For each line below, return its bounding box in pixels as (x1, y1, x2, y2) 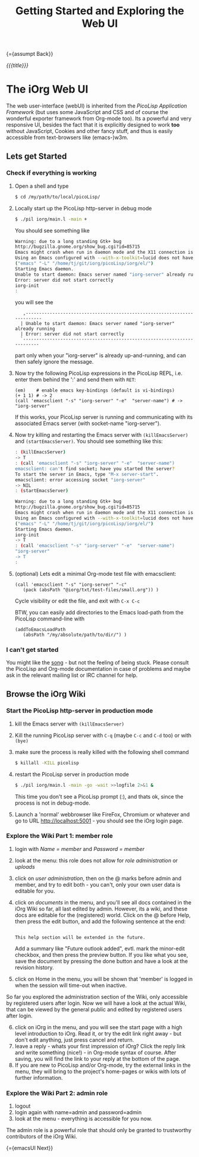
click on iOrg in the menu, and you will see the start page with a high (14, 1023, 183, 1030)
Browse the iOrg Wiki (6, 689, 86, 699)
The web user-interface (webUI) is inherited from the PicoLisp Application (6, 102, 187, 109)
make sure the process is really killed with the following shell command (14, 748, 189, 755)
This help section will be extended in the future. (14, 934, 146, 940)
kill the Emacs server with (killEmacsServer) (14, 720, 125, 727)
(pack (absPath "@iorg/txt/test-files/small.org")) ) (23, 587, 159, 592)
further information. (14, 1074, 64, 1081)
